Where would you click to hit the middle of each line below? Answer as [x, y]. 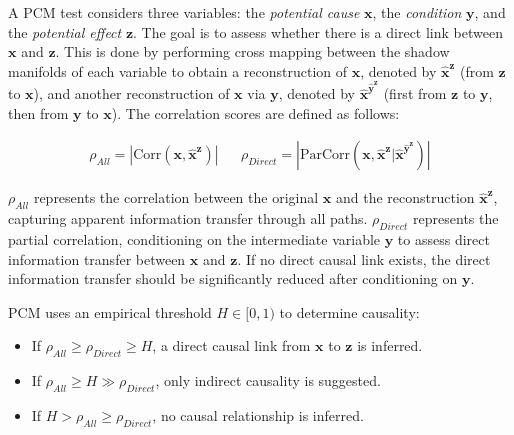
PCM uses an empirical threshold [110, 311]
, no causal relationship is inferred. [258, 415]
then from [38, 112]
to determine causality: [349, 311]
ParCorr [324, 155]
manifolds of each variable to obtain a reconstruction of [178, 70]
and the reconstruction [405, 197]
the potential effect [65, 31]
